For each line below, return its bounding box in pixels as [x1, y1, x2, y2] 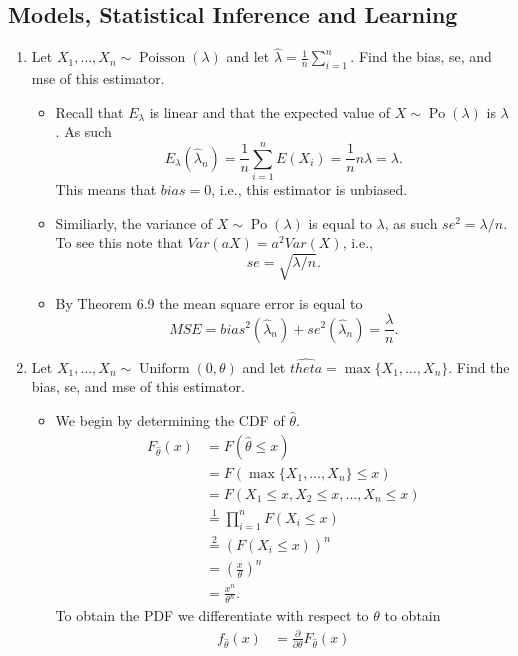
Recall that [55, 101, 124, 122]
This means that [55, 179, 157, 200]
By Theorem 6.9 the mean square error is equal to [55, 293, 363, 314]
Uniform [139, 361, 190, 376]
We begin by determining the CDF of [55, 409, 285, 430]
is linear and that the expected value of [149, 101, 391, 122]
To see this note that [55, 232, 183, 253]
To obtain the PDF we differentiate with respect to [55, 605, 369, 626]
